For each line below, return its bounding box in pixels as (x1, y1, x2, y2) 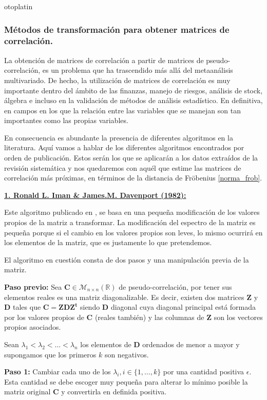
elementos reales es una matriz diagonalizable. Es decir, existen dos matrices (4, 291, 244, 302)
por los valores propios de (4, 311, 84, 322)
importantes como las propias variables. (4, 115, 128, 126)
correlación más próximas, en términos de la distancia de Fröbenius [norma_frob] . (4, 172, 262, 183)
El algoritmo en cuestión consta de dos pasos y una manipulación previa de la (4, 254, 249, 265)
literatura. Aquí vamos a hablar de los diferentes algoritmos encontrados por (4, 142, 244, 153)
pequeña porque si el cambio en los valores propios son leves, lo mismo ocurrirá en (4, 227, 263, 237)
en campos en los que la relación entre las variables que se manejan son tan (4, 105, 241, 115)
